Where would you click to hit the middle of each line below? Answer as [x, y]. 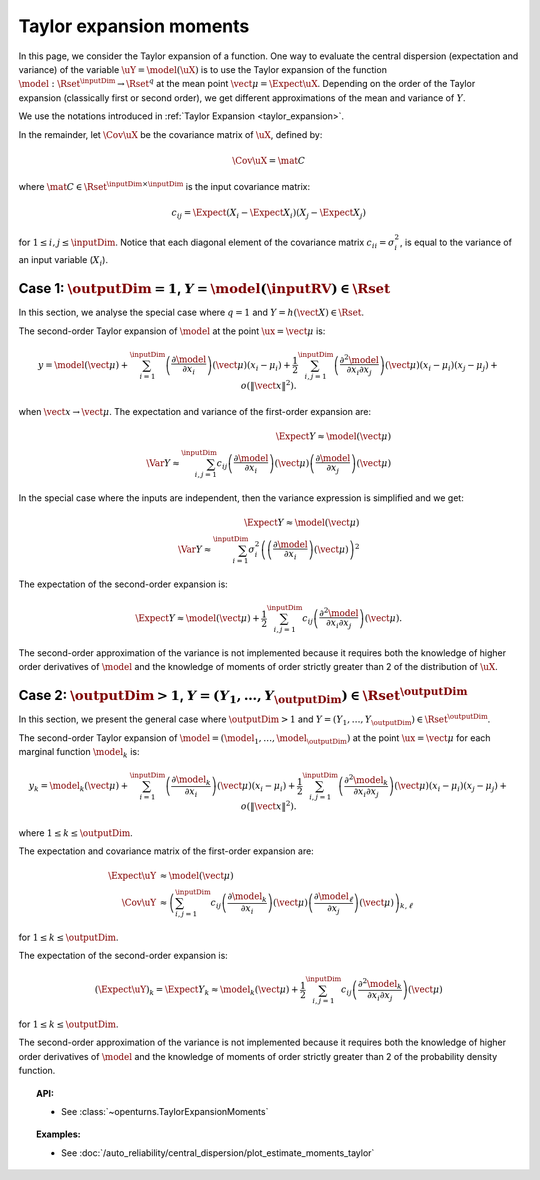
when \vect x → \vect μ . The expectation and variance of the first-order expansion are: [195, 412]
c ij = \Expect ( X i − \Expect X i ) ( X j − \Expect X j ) [269, 214]
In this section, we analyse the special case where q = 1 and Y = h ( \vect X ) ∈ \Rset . [191, 312]
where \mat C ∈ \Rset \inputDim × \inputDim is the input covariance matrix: [164, 186]
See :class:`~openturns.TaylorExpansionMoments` [165, 1112]
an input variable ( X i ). [63, 261]
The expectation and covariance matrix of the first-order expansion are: [166, 851]
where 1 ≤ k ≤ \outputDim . [76, 832]
